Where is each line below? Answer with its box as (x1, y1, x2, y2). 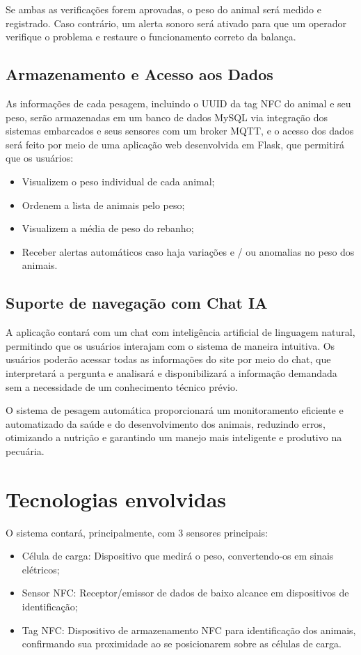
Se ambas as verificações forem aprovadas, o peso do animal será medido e (6, 2, 321, 16)
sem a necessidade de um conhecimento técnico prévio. (6, 379, 238, 394)
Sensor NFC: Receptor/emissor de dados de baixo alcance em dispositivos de (22, 585, 349, 600)
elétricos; (22, 562, 60, 576)
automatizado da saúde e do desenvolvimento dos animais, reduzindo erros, (6, 416, 326, 431)
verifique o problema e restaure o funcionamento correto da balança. (6, 29, 296, 44)
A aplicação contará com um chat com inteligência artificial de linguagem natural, (6, 325, 355, 339)
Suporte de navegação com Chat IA (6, 292, 268, 314)
